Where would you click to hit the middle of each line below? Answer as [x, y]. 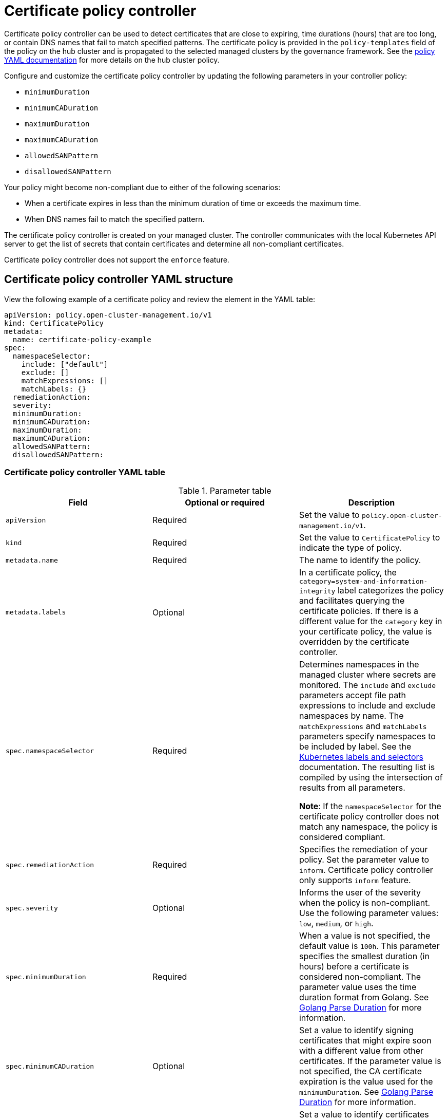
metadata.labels [36, 612]
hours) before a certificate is [354, 967]
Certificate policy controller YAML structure [119, 279]
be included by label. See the [355, 747]
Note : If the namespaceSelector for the [370, 806]
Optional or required [225, 503]
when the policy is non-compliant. [365, 903]
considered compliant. [342, 837]
